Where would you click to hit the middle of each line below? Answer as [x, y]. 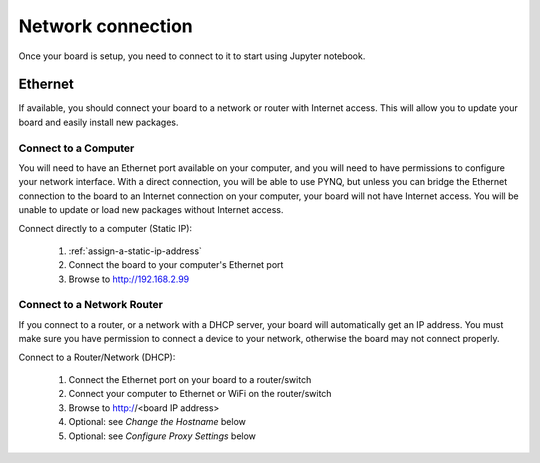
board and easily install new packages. [98, 122]
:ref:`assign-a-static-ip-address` [135, 251]
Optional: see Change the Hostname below [157, 422]
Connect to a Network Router [91, 305]
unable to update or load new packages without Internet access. [151, 210]
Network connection [106, 26]
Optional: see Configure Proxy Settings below [162, 436]
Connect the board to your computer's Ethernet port [176, 265]
